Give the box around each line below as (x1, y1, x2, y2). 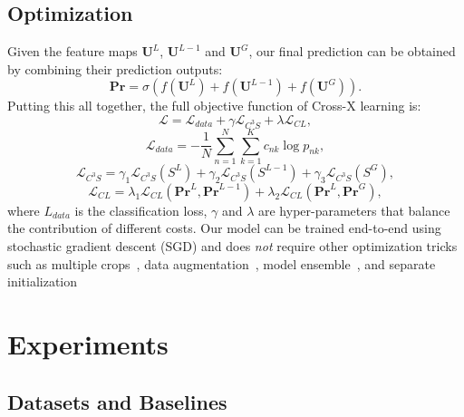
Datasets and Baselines (7, 387, 227, 415)
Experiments (7, 325, 169, 363)
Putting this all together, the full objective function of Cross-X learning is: (7, 96, 421, 115)
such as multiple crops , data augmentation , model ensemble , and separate (7, 254, 436, 273)
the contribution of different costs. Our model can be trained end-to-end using (7, 218, 441, 238)
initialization (7, 272, 78, 291)
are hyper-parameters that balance (257, 200, 450, 219)
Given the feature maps (7, 42, 138, 61)
